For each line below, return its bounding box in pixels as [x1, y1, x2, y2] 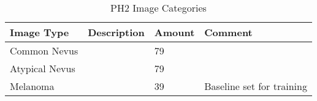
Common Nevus [10, 43, 78, 58]
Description [88, 25, 145, 39]
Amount [154, 25, 195, 39]
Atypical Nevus [10, 61, 75, 75]
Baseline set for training [204, 79, 307, 93]
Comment [204, 25, 253, 39]
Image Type [10, 25, 69, 39]
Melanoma [10, 79, 55, 93]
